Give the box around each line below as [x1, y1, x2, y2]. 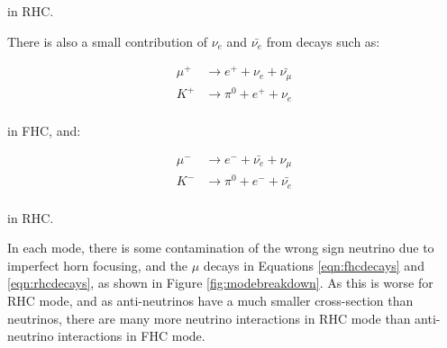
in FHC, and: [7, 120, 81, 139]
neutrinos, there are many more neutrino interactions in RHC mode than [7, 308, 411, 327]
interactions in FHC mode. [58, 326, 205, 345]
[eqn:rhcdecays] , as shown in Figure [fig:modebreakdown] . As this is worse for [7, 273, 433, 292]
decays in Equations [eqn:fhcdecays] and [203, 255, 424, 274]
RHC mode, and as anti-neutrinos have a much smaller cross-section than [7, 291, 414, 310]
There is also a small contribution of [7, 31, 207, 50]
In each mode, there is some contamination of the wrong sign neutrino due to [7, 238, 434, 257]
